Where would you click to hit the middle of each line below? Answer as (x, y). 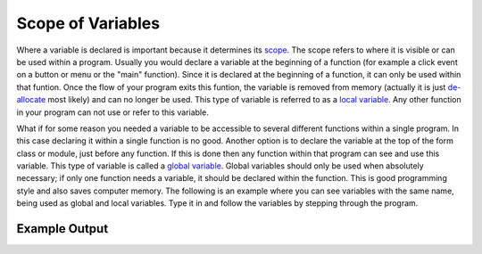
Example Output (62, 229)
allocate (31, 100)
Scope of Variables (88, 23)
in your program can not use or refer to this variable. (112, 112)
